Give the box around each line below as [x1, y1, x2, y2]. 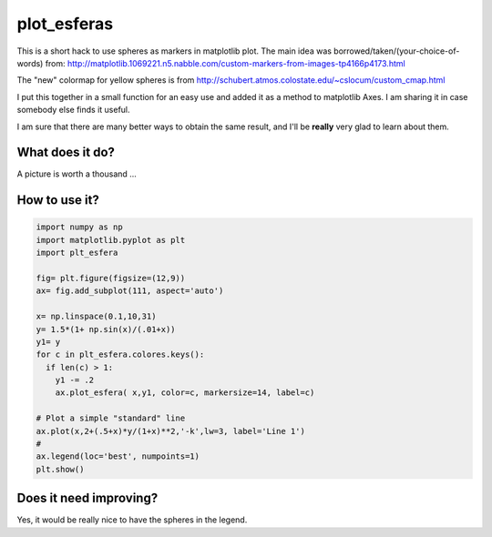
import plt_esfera [36, 248, 118, 258]
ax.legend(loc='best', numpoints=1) [36, 451, 200, 461]
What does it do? [16, 145, 116, 160]
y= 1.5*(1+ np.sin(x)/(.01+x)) [36, 324, 177, 334]
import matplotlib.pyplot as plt [36, 235, 186, 245]
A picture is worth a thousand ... [16, 168, 137, 179]
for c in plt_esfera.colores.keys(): [36, 350, 205, 360]
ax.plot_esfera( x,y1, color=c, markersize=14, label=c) [55, 388, 315, 398]
